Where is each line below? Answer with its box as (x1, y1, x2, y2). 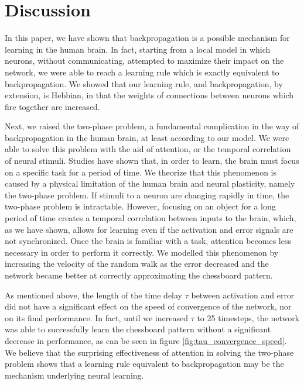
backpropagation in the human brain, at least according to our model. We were (5, 131, 289, 143)
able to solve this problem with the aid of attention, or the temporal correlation (5, 143, 291, 155)
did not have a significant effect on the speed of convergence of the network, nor (5, 300, 292, 312)
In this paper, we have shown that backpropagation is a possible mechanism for (5, 32, 290, 44)
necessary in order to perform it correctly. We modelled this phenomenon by (5, 246, 279, 258)
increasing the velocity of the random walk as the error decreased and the (5, 257, 269, 270)
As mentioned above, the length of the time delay (5, 288, 183, 301)
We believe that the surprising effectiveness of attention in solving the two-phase (5, 346, 294, 358)
